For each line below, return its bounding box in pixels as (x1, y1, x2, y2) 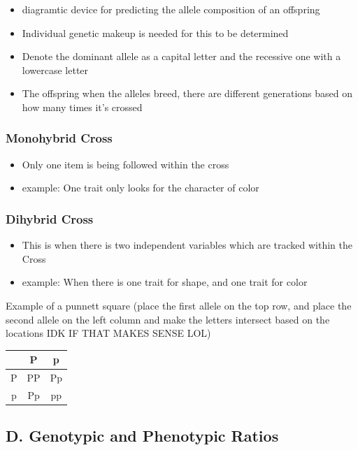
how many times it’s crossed (22, 99, 143, 114)
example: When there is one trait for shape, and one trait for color (22, 275, 308, 289)
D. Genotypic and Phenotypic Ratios (6, 425, 279, 447)
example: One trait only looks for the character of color (22, 180, 259, 195)
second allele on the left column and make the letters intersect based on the (6, 312, 330, 326)
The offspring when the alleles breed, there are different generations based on (22, 86, 353, 101)
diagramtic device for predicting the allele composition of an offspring (22, 2, 320, 16)
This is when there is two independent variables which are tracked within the (22, 238, 352, 252)
